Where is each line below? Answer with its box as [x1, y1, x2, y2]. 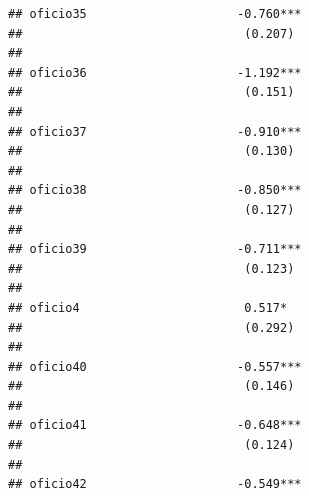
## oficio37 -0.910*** [8, 124, 302, 139]
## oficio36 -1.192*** [8, 65, 302, 80]
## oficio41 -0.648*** [8, 418, 302, 433]
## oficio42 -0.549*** [8, 477, 302, 492]
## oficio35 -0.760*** [8, 7, 302, 21]
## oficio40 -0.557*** [8, 359, 302, 374]
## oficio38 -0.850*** [8, 183, 302, 198]
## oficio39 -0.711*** [8, 242, 302, 257]
